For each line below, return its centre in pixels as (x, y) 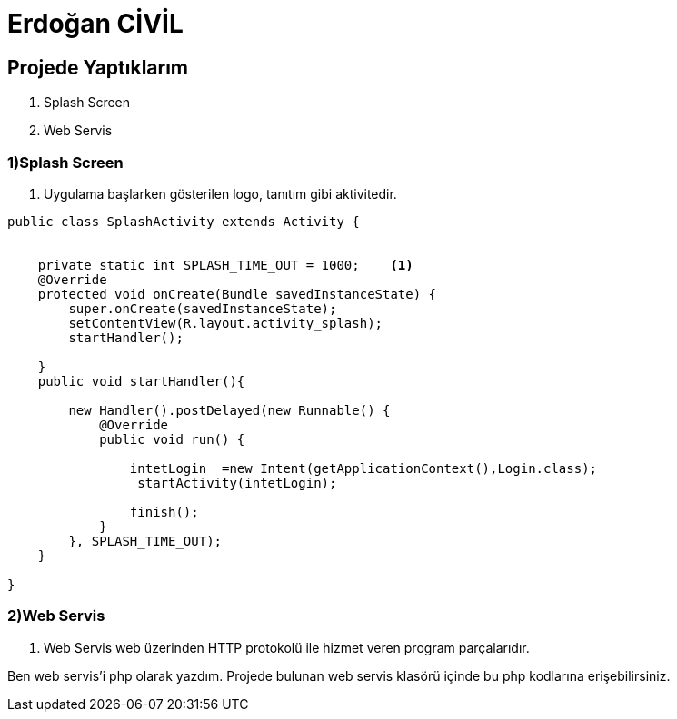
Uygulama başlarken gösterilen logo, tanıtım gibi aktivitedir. (220, 193)
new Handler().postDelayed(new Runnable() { (229, 410)
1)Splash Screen (65, 162)
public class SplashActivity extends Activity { (184, 221)
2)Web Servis (56, 616)
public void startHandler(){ (141, 381)
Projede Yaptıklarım (98, 67)
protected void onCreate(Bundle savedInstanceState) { (237, 294)
